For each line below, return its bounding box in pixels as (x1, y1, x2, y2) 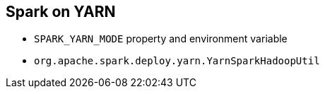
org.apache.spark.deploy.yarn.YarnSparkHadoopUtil (34, 55, 320, 67)
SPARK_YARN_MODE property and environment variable (34, 33, 288, 45)
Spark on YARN (6, 3, 116, 20)
